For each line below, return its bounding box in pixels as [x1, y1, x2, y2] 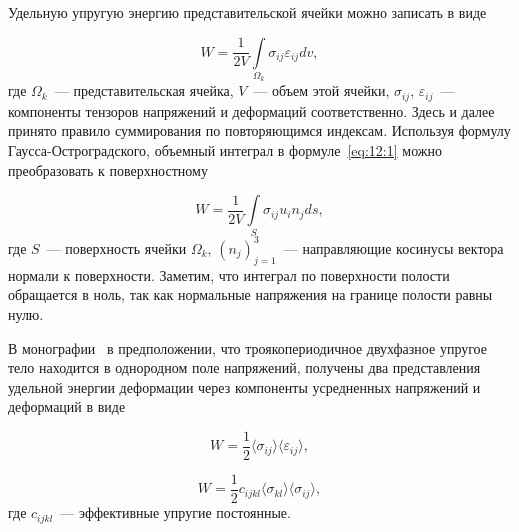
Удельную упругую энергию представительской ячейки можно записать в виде [8, 2, 487, 22]
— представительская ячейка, [54, 80, 234, 101]
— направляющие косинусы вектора [283, 237, 504, 258]
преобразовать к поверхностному [8, 159, 208, 180]
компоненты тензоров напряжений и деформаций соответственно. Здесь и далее [8, 100, 495, 121]
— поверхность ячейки [46, 237, 187, 258]
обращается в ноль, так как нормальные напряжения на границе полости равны [8, 284, 493, 305]
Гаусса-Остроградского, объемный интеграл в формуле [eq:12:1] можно [8, 139, 442, 160]
